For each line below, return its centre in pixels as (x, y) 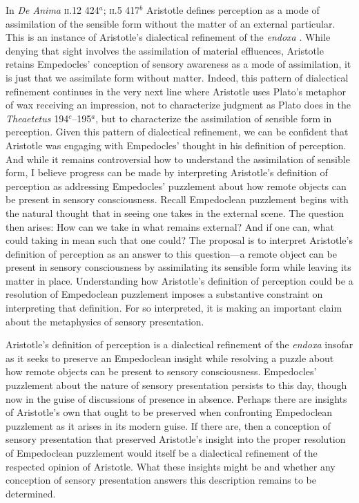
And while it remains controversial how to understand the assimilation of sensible (178, 159)
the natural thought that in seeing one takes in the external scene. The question (175, 212)
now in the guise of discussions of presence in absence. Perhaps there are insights (176, 398)
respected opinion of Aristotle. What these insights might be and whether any (171, 466)
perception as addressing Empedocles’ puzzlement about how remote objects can (176, 186)
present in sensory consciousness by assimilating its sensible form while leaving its (178, 267)
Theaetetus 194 (37, 118)
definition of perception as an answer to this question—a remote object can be (171, 253)
